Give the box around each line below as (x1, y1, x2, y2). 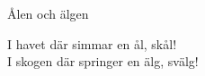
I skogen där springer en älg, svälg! (7, 52, 199, 71)
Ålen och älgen (7, 4, 89, 22)
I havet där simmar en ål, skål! (7, 34, 177, 53)
